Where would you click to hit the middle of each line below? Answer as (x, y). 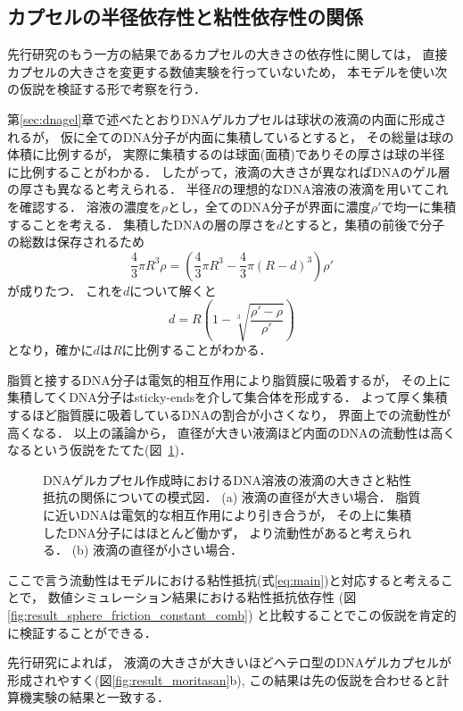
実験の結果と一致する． (100, 697)
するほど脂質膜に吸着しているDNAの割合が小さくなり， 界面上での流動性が (229, 415)
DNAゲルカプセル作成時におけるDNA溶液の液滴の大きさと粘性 (227, 479)
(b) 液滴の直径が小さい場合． (157, 550)
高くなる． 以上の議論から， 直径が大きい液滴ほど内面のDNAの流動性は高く (231, 432)
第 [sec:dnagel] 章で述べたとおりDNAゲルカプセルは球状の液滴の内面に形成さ (227, 118)
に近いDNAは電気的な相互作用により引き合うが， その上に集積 (227, 514)
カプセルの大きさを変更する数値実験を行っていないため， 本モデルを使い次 (227, 71)
